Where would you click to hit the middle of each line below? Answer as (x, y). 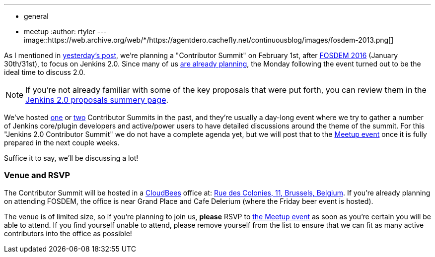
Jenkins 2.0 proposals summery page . (97, 100)
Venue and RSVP (37, 175)
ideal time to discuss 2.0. (45, 72)
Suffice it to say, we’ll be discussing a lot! (71, 158)
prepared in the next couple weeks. (62, 143)
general (36, 16)
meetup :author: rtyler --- (65, 32)
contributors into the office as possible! (68, 233)
